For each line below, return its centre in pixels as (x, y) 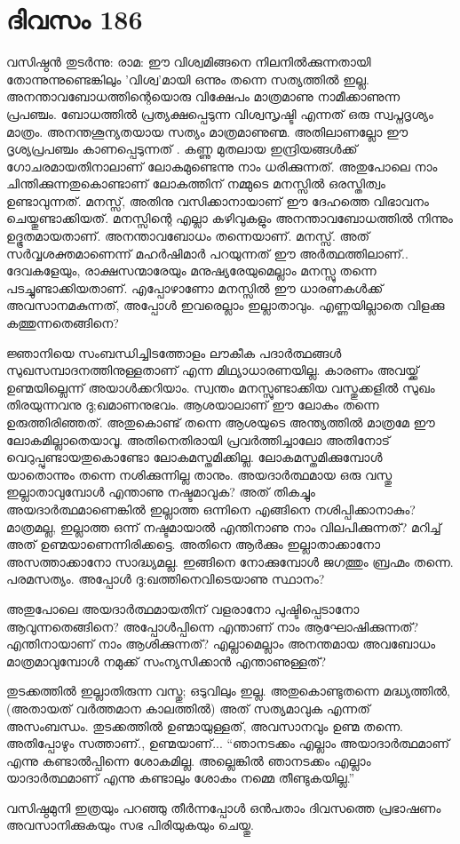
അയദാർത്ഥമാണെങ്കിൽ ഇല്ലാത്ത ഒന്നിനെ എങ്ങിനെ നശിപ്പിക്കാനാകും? (211, 509)
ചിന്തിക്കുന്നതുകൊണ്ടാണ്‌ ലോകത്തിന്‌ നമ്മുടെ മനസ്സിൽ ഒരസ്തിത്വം (196, 183)
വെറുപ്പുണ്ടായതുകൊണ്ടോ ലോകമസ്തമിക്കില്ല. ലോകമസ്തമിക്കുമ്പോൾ (194, 457)
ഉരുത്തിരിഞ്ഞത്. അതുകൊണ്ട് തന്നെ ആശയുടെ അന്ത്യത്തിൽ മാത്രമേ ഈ (221, 422)
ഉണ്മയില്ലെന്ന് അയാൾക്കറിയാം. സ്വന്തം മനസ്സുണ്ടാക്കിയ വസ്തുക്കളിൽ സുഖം (221, 387)
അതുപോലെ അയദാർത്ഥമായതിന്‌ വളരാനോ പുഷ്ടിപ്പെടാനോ (183, 608)
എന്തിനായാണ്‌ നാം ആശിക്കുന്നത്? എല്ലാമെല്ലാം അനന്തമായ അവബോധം (221, 644)
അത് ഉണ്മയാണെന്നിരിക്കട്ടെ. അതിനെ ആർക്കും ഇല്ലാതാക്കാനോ (193, 544)
